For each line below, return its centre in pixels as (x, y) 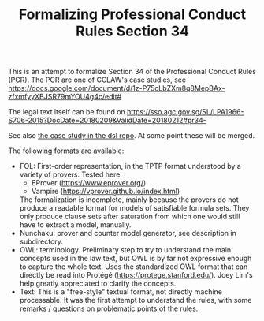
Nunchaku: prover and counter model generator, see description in (128, 233)
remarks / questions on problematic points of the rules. (109, 308)
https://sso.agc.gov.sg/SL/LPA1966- (186, 112)
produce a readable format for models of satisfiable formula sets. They (134, 208)
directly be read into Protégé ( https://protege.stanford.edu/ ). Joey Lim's (136, 275)
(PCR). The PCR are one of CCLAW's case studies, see (97, 80)
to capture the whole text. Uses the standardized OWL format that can (134, 267)
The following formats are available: (66, 151)
